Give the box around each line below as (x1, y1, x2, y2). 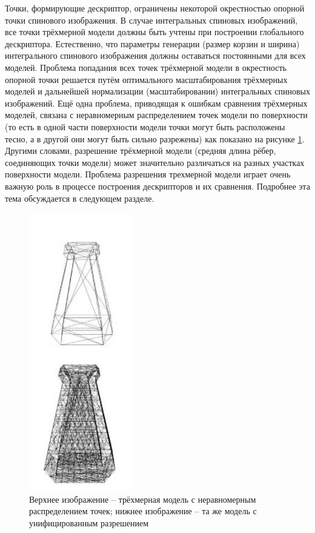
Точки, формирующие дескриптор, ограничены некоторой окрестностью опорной (5, 2, 305, 14)
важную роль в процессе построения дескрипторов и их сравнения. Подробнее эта (5, 179, 310, 192)
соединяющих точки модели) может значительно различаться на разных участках (5, 156, 305, 168)
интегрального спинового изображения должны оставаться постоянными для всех (5, 49, 306, 62)
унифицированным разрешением (29, 516, 149, 529)
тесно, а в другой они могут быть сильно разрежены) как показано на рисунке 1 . (5, 132, 305, 145)
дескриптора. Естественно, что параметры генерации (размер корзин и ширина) (5, 37, 300, 50)
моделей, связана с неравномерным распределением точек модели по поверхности (5, 108, 308, 121)
